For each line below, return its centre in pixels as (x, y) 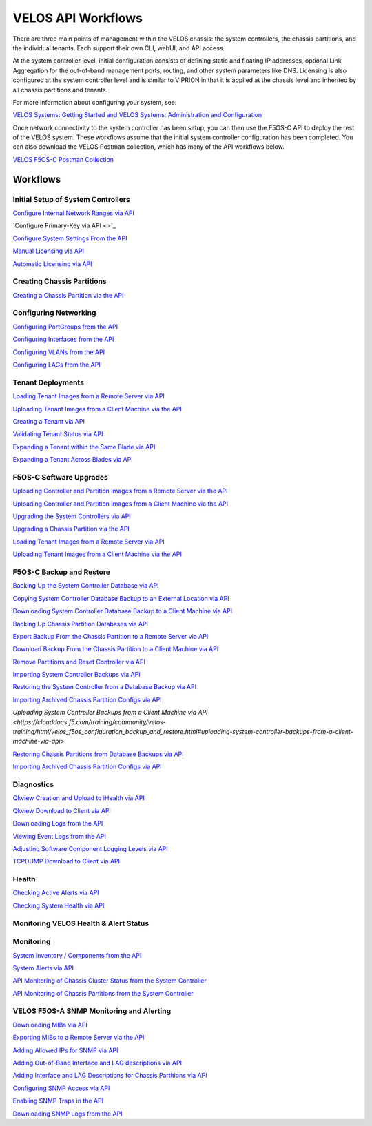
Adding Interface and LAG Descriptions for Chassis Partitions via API (110, 1076)
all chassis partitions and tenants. (60, 90)
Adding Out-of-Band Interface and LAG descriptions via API (97, 1063)
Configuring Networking (54, 313)
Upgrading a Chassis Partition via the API (71, 529)
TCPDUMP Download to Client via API (66, 861)
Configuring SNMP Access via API (61, 1088)
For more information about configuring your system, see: (95, 102)
